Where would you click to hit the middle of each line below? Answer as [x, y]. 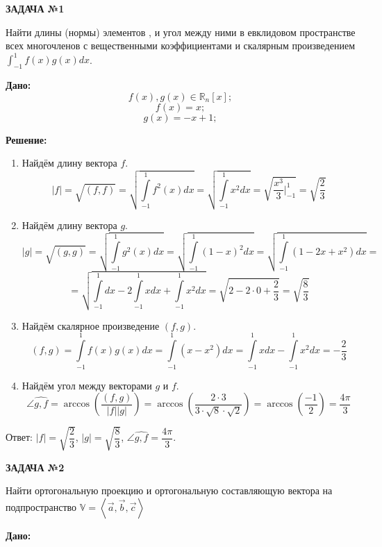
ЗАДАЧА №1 [35, 8]
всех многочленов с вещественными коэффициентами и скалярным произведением [180, 45]
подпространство [41, 506]
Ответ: [19, 437]
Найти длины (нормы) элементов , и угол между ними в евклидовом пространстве [181, 32]
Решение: [26, 139]
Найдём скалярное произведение [91, 325]
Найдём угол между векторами [87, 385]
